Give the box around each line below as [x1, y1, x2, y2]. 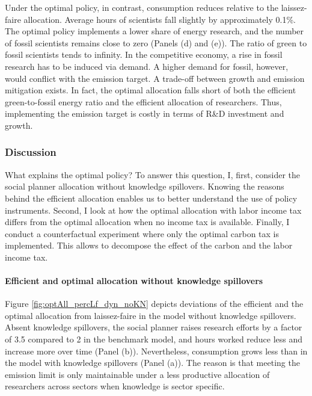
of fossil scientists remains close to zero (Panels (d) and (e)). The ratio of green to [5, 36, 307, 49]
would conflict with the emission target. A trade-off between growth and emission [5, 72, 305, 84]
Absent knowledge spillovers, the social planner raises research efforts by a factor [5, 321, 302, 333]
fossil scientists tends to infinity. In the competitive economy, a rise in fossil [5, 48, 283, 61]
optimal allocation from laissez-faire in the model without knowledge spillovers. [5, 309, 296, 321]
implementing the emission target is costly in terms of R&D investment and [5, 107, 284, 120]
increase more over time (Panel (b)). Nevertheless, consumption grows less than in [5, 344, 308, 357]
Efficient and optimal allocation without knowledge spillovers [5, 274, 263, 287]
